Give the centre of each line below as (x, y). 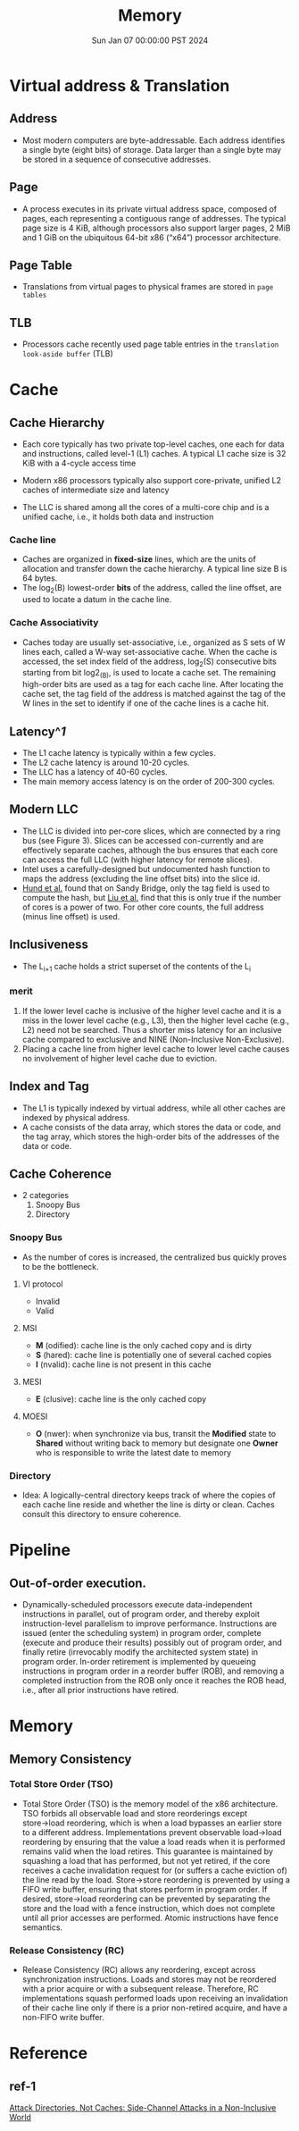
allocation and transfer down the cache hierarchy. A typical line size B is (154, 569)
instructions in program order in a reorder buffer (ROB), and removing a (153, 1671)
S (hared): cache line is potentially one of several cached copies (154, 1355)
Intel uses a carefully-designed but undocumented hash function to (146, 868)
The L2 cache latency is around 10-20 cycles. (106, 762)
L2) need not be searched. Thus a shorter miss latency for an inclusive (152, 1029)
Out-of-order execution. (78, 1583)
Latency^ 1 (38, 731)
